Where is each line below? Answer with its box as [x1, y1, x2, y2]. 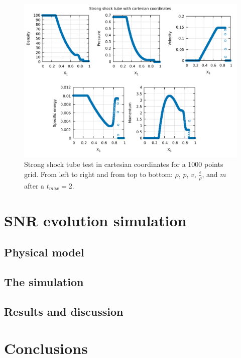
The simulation [4, 274, 84, 289]
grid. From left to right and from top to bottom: [24, 168, 173, 179]
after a [24, 180, 45, 191]
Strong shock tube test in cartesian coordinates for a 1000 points [24, 159, 223, 169]
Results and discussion [4, 303, 124, 319]
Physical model [4, 244, 84, 260]
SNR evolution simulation [4, 210, 187, 230]
